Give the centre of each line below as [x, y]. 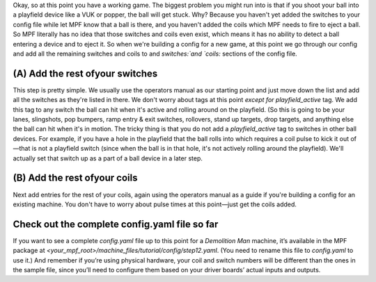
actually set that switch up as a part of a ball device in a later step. [108, 158]
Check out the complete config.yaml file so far [116, 224]
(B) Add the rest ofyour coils [75, 178]
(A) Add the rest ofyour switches [85, 73]
